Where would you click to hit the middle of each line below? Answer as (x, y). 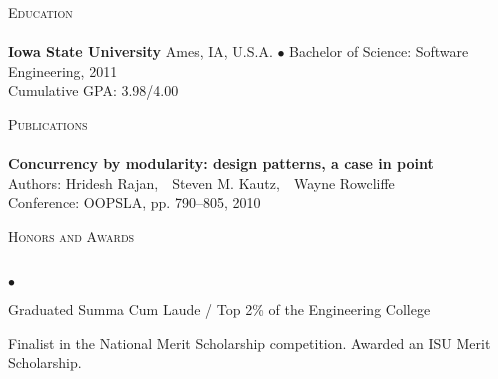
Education (40, 12)
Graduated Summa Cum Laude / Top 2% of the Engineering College (219, 309)
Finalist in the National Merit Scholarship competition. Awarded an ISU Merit (249, 342)
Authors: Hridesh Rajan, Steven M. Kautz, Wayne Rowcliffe (201, 182)
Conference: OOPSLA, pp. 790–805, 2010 (134, 202)
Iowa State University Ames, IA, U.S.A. (140, 51)
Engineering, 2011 (63, 70)
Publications (48, 123)
